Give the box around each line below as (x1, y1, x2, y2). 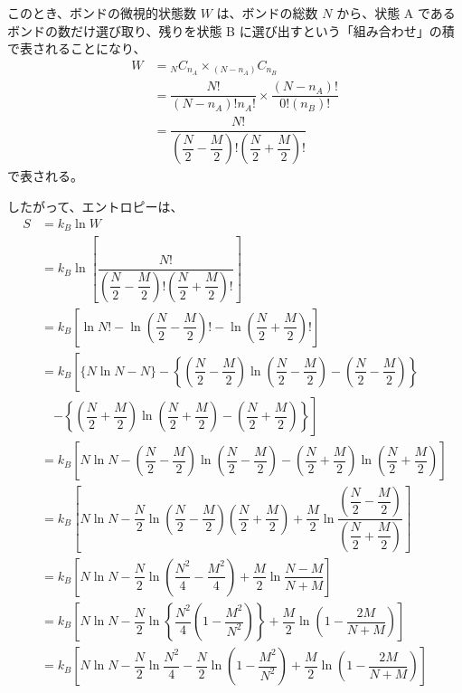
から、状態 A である (336, 4, 456, 22)
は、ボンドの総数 (216, 4, 318, 22)
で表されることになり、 (7, 39, 146, 58)
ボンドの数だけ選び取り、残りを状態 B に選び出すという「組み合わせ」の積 (7, 21, 455, 40)
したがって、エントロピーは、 (7, 196, 184, 215)
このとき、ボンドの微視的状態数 (7, 4, 197, 22)
